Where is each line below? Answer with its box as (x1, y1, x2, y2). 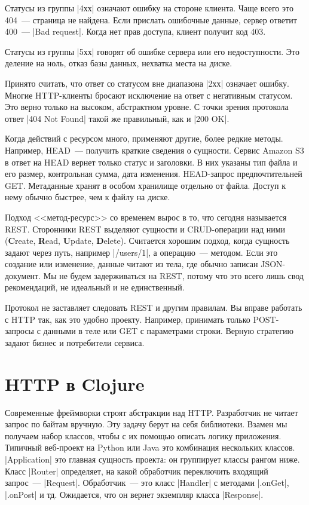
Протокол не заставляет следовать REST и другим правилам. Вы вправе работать (5, 301, 302, 314)
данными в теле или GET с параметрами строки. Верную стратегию (43, 325, 293, 337)
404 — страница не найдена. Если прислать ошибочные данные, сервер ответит (5, 13, 297, 26)
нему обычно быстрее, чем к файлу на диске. (5, 191, 170, 203)
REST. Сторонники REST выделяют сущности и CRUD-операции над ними (5, 222, 286, 235)
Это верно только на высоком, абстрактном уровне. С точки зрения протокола (5, 100, 289, 113)
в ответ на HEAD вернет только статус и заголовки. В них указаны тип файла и (5, 155, 298, 168)
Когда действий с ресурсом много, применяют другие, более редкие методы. (5, 132, 283, 145)
